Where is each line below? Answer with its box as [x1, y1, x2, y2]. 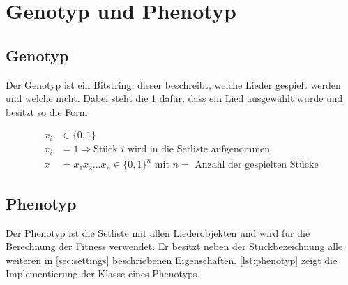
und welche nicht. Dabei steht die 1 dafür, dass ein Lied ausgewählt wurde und [6, 91, 343, 105]
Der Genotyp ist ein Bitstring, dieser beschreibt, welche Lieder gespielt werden [6, 77, 341, 92]
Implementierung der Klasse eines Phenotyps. [6, 266, 200, 281]
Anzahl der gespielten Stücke [195, 160, 319, 170]
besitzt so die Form [6, 104, 88, 119]
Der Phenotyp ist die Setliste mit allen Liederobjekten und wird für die [6, 225, 310, 240]
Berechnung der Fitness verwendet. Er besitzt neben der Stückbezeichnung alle [6, 239, 343, 254]
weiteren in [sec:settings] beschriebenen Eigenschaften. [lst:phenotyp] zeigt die [6, 252, 338, 267]
